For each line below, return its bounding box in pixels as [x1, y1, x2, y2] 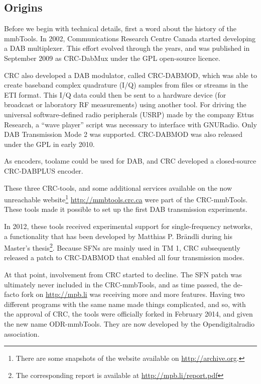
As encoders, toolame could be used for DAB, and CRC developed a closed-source [4, 156, 256, 166]
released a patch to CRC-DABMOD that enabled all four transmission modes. [4, 252, 244, 263]
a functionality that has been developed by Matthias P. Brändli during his [4, 231, 232, 241]
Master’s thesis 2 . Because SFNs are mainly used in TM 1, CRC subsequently [4, 241, 240, 253]
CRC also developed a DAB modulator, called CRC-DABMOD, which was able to [4, 69, 257, 80]
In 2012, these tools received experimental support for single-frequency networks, [4, 220, 252, 231]
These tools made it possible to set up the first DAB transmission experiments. [4, 204, 247, 214]
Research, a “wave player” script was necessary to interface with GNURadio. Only [4, 119, 257, 129]
